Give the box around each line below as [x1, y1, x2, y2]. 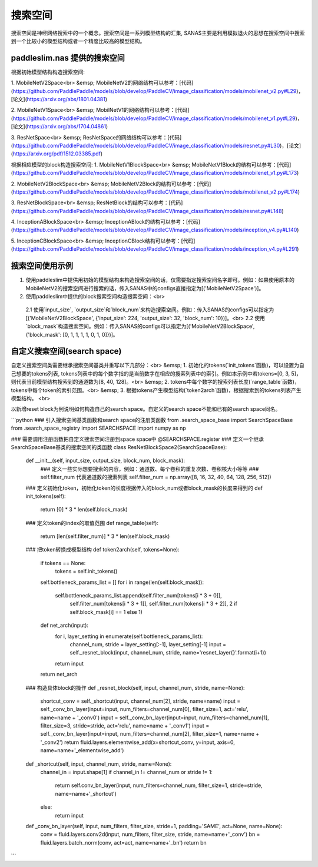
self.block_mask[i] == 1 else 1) [69, 608, 143, 615]
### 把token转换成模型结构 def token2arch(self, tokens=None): [25, 546, 180, 553]
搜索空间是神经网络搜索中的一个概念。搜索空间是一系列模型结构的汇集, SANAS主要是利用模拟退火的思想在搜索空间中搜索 [11, 29, 305, 36]
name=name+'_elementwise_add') [40, 747, 124, 754]
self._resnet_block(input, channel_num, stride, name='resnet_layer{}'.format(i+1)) [69, 649, 266, 656]
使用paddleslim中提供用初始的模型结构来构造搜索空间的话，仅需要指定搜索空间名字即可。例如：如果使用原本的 [25, 277, 294, 284]
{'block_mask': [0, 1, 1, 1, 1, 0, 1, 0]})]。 [25, 331, 118, 338]
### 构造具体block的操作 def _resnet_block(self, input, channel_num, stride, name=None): [25, 684, 245, 691]
